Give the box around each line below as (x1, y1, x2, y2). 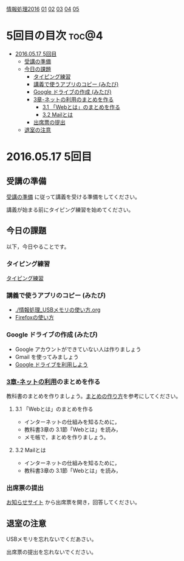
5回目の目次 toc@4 (6, 29, 103, 43)
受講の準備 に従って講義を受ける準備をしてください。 (6, 193, 141, 200)
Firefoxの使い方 (15, 314, 55, 321)
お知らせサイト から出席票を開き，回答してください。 (6, 498, 141, 506)
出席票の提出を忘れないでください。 (6, 548, 97, 556)
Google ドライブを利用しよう (15, 361, 89, 368)
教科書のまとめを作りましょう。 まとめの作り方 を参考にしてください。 (6, 392, 182, 400)
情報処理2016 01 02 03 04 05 (6, 5, 80, 12)
